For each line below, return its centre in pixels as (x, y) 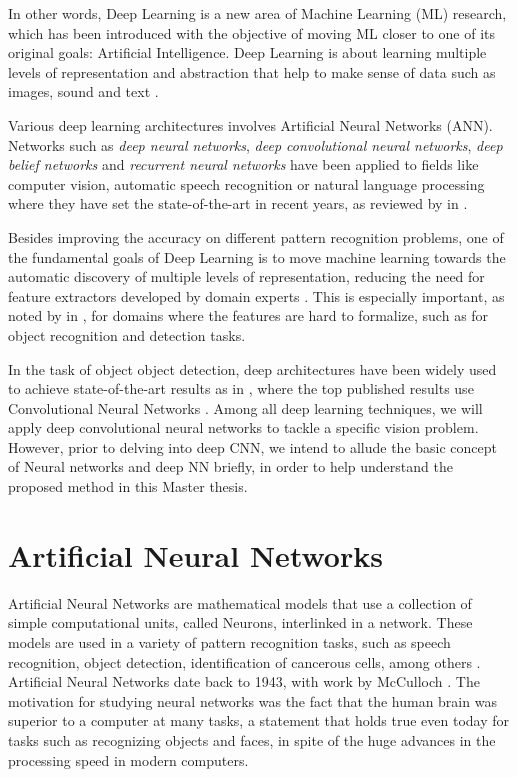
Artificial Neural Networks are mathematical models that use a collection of (240, 602)
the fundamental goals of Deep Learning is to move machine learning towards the (257, 256)
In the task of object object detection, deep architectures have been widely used (252, 368)
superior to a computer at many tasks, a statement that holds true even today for (259, 720)
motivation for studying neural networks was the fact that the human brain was (252, 700)
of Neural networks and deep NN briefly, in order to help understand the (230, 466)
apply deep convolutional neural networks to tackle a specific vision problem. (243, 427)
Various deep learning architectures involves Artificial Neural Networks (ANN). (250, 124)
